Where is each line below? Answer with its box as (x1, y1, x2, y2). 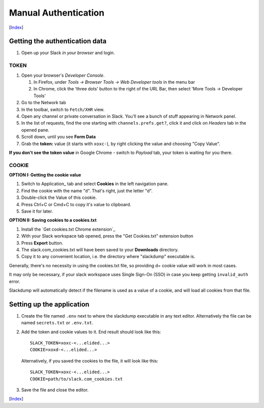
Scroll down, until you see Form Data (21, 134, 96, 140)
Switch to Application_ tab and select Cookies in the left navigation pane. (21, 181, 169, 187)
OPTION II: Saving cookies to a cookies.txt (9, 217, 97, 223)
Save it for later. (21, 208, 53, 214)
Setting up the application (9, 300, 90, 308)
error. (9, 279, 21, 284)
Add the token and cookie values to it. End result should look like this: (21, 329, 161, 335)
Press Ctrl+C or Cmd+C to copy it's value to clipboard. (21, 201, 132, 207)
